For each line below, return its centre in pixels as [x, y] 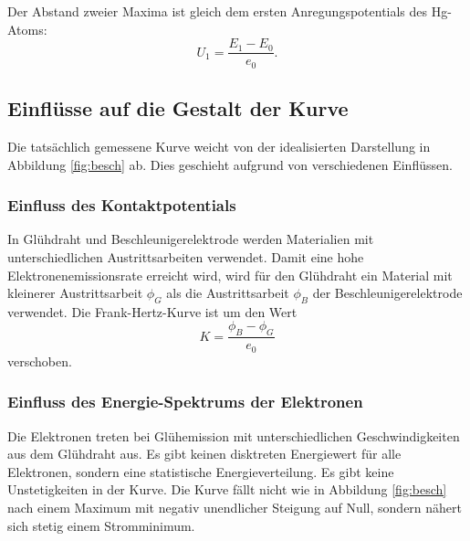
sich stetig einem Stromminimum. [101, 525]
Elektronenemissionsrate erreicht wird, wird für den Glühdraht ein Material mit [230, 275]
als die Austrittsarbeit [228, 293]
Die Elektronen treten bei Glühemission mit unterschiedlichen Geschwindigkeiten [234, 435]
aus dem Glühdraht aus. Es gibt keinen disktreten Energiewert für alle [204, 454]
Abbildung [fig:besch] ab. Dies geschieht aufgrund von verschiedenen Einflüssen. [230, 164]
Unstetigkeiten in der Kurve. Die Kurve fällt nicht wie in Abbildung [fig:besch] [227, 489]
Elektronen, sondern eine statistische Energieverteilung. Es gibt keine [201, 471]
